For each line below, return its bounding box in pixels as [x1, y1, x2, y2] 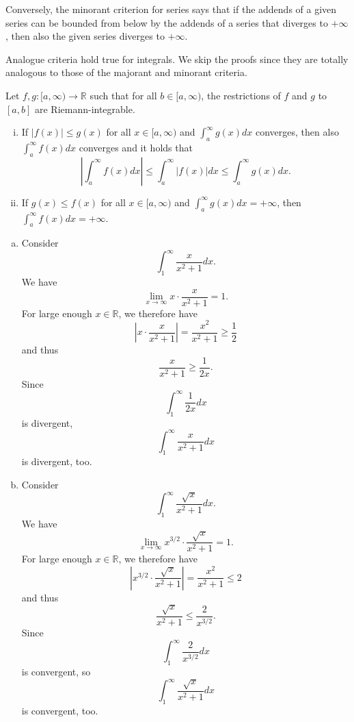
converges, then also [256, 125, 339, 139]
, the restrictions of [201, 88, 281, 102]
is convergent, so [21, 664, 91, 679]
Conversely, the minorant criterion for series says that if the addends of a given [5, 2, 337, 16]
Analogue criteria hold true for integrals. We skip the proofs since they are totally [5, 51, 349, 66]
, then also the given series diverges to [5, 29, 165, 43]
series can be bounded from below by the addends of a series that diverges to [5, 15, 328, 29]
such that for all [90, 88, 157, 102]
